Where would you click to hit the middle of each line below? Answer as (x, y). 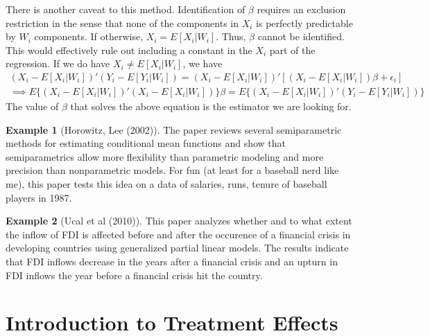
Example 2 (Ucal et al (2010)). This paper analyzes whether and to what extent (179, 221)
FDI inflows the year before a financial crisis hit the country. (134, 275)
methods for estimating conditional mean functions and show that (146, 143)
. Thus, (231, 36)
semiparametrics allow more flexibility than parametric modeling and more (165, 156)
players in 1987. (39, 197)
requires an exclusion (301, 9)
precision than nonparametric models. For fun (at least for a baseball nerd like (172, 170)
